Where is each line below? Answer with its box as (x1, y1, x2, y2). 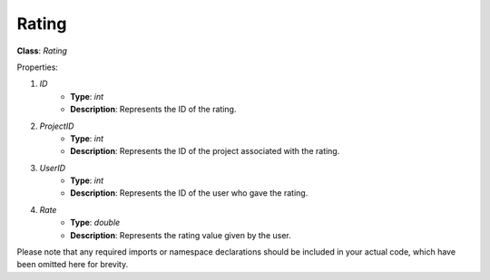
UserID (39, 162, 66, 173)
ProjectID (39, 121, 74, 131)
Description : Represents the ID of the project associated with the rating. (70, 146, 340, 157)
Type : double (70, 217, 121, 228)
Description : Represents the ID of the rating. (70, 104, 237, 115)
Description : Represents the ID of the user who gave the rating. (70, 188, 309, 198)
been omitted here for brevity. (16, 259, 129, 270)
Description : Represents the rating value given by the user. (70, 229, 291, 240)
